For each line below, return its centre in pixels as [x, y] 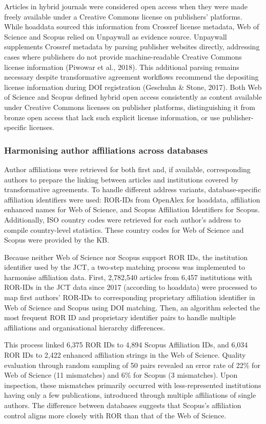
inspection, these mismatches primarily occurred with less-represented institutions [133, 385]
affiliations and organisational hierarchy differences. [85, 327]
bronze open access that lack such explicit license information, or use [112, 117]
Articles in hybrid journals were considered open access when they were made [126, 6]
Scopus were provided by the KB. [57, 240]
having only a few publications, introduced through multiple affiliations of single [130, 395]
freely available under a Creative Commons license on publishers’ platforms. [123, 16]
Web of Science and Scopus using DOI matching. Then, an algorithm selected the [132, 307]
